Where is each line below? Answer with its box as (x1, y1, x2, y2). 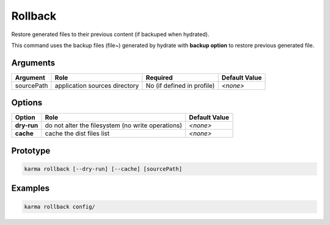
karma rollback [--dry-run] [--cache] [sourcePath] (24, 165, 183, 172)
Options (11, 98, 43, 108)
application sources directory (54, 81, 139, 90)
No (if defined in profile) (145, 81, 215, 90)
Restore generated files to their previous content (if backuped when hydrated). (11, 31, 210, 38)
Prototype (11, 146, 51, 156)
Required (145, 73, 174, 82)
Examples (11, 183, 50, 194)
